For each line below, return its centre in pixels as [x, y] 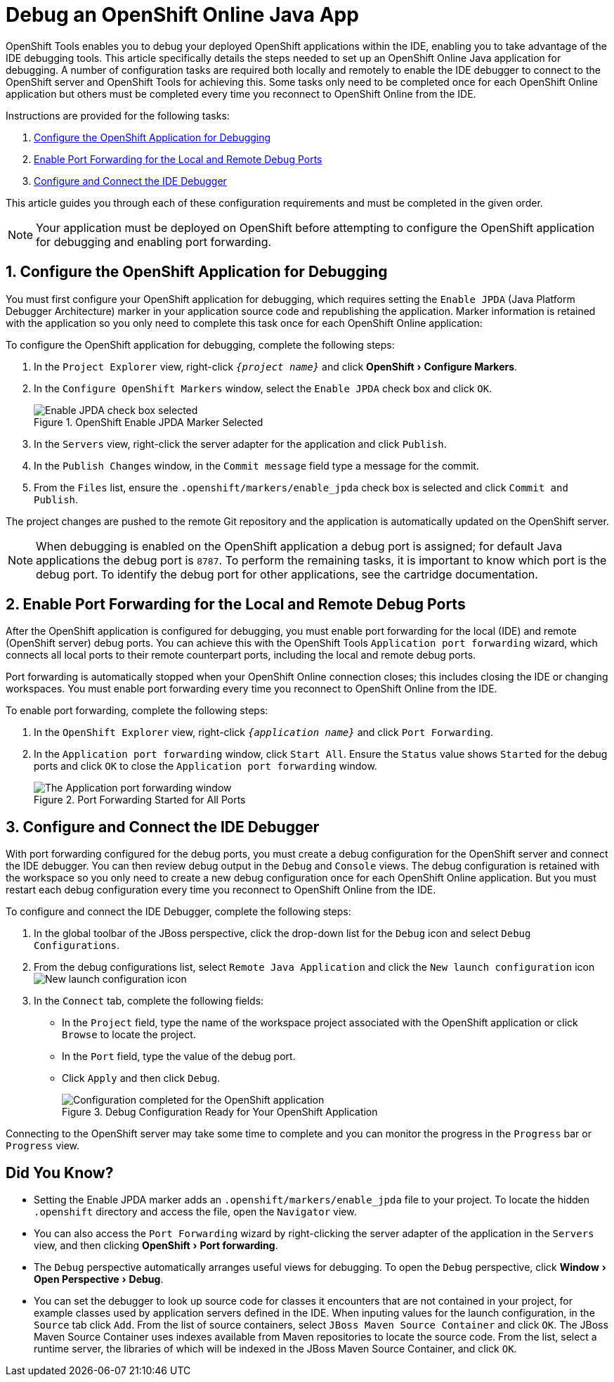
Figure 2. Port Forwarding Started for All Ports [140, 800]
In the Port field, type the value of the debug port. [179, 1057]
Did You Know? [60, 1173]
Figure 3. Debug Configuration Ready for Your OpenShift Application [220, 1112]
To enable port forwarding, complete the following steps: [137, 711]
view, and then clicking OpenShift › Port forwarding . [156, 1246]
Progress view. [43, 1146]
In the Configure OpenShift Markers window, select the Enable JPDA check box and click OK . [263, 388]
